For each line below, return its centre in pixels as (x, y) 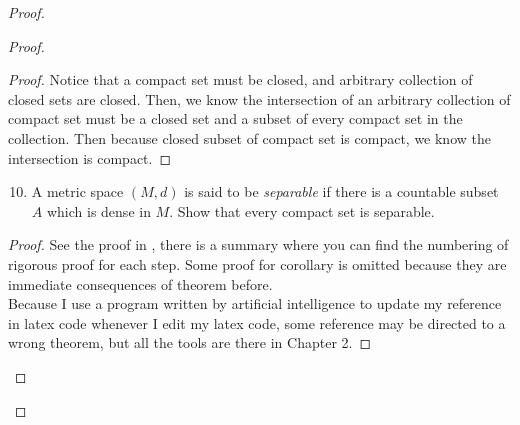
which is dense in (98, 210)
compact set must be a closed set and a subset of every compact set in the (235, 118)
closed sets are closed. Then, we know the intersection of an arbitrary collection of (259, 98)
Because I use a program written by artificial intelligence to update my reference (255, 303)
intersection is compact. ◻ (90, 157)
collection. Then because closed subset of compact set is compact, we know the (249, 137)
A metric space (77, 191)
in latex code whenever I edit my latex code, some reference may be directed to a (257, 322)
